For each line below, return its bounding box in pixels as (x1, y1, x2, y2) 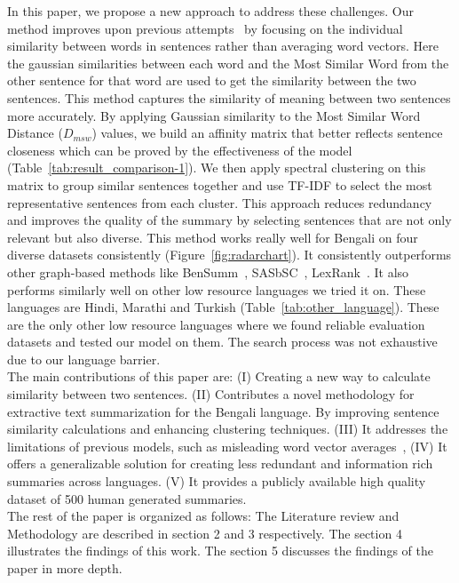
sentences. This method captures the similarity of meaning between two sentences (7, 88, 451, 107)
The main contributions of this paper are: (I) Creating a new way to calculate (7, 367, 431, 386)
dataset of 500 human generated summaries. (7, 489, 247, 507)
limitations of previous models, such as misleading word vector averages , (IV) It (7, 436, 447, 455)
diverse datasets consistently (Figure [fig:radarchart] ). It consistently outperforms (7, 245, 452, 264)
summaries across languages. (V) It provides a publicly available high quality (7, 472, 426, 491)
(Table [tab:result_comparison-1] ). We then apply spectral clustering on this (7, 158, 426, 177)
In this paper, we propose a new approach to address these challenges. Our (7, 2, 414, 20)
